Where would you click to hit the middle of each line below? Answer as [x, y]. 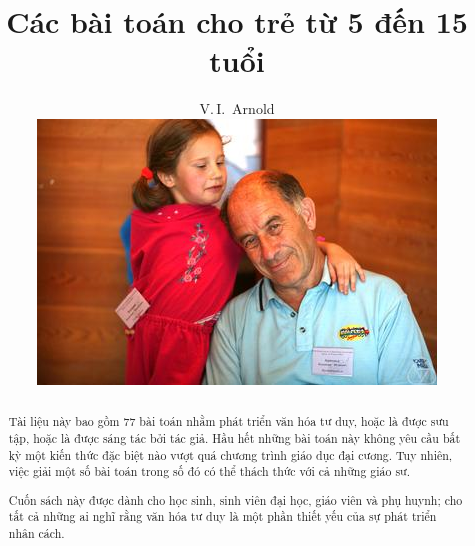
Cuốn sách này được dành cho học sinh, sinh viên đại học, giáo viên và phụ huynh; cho [235, 499]
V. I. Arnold [237, 108]
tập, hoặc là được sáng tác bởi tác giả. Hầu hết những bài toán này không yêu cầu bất [234, 437]
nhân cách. [36, 533]
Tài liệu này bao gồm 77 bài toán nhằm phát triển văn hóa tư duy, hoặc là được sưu [228, 421]
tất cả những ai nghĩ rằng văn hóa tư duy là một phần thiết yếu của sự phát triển [222, 516]
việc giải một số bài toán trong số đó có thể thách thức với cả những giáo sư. [209, 471]
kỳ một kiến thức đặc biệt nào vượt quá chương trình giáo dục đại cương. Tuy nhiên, [230, 454]
